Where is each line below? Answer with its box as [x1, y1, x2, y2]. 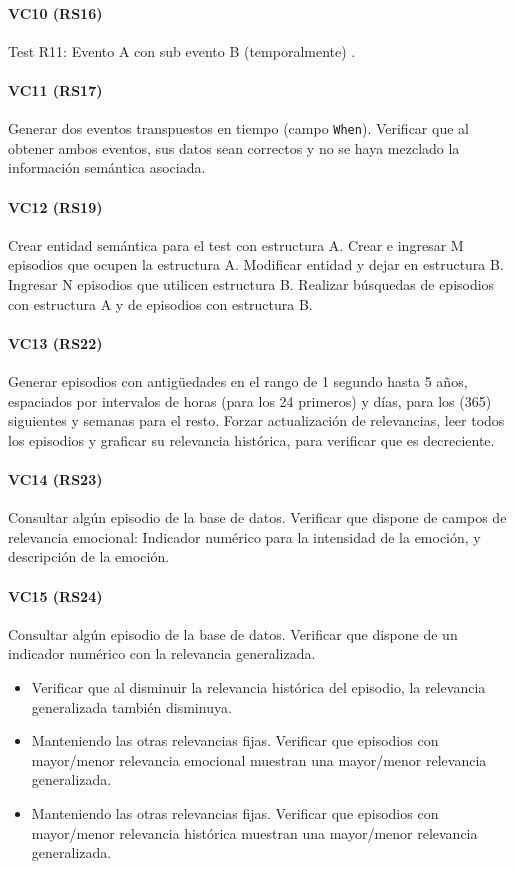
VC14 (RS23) [8, 468, 103, 489]
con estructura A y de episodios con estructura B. [8, 293, 313, 314]
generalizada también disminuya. [31, 696, 232, 717]
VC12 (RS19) [8, 196, 103, 217]
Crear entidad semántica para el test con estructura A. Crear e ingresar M [8, 234, 464, 255]
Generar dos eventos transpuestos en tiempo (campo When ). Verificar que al [8, 118, 469, 139]
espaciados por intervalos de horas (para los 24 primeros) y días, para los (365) [8, 390, 492, 411]
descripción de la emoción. [8, 546, 170, 567]
